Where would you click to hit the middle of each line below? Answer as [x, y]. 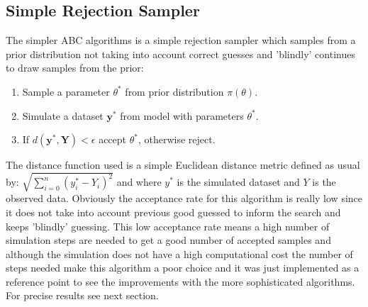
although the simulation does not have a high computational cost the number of [179, 253]
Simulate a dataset [63, 115]
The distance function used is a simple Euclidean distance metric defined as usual [183, 165]
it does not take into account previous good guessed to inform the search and [173, 212]
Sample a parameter [66, 91]
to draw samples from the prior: [75, 68]
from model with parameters [182, 115]
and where [139, 182]
